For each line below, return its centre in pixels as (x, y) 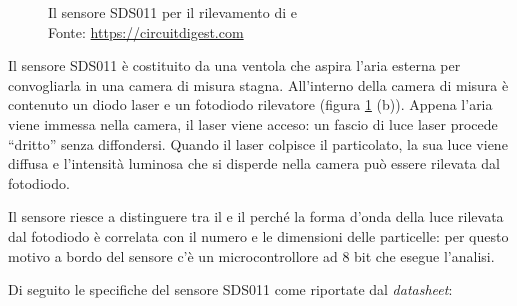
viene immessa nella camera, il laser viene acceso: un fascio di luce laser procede (253, 123)
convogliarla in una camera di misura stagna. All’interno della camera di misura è (258, 84)
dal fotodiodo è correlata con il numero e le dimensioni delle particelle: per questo (258, 235)
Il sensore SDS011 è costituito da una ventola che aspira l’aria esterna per (234, 65)
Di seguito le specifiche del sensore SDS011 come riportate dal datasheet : (230, 289)
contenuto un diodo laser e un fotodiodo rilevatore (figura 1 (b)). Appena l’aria (250, 104)
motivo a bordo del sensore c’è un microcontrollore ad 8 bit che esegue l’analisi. (251, 255)
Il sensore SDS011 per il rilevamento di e (172, 12)
